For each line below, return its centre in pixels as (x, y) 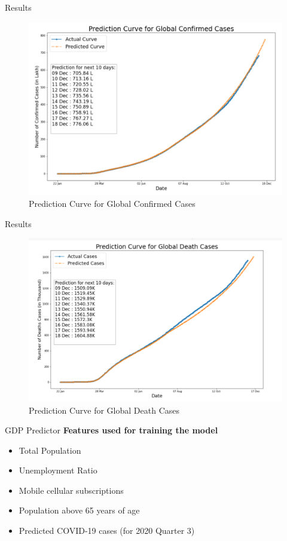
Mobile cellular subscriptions (71, 490)
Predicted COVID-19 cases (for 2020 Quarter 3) (107, 531)
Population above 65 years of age (79, 510)
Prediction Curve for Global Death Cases (104, 410)
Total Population (50, 450)
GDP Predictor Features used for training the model (112, 430)
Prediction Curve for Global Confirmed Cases (112, 204)
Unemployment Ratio (58, 470)
